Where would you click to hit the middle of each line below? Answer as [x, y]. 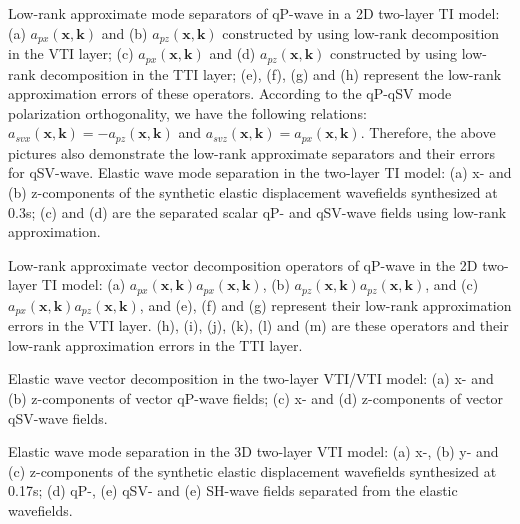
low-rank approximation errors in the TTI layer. [155, 344]
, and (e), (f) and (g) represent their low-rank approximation [325, 304]
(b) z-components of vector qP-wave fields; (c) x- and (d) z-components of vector [256, 397]
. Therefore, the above [428, 132]
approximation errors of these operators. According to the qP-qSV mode [230, 93]
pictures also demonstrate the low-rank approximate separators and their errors [251, 152]
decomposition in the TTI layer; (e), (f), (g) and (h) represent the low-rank [271, 73]
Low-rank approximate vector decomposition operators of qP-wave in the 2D [243, 264]
